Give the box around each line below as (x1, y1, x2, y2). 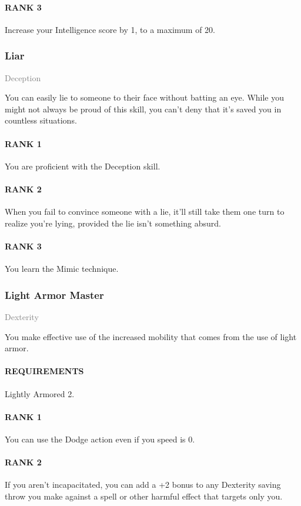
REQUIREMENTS (5, 365, 84, 377)
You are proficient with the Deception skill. (5, 159, 160, 172)
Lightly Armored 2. (5, 387, 75, 400)
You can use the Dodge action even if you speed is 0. (5, 432, 195, 445)
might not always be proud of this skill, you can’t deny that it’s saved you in (5, 102, 282, 115)
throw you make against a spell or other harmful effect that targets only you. (5, 490, 283, 502)
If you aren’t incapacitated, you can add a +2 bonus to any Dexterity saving (5, 478, 281, 491)
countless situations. (5, 114, 77, 126)
